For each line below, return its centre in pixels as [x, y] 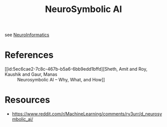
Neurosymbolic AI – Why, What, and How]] [61, 80]
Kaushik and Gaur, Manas [31, 74]
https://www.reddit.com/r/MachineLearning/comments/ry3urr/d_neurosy [87, 114]
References [29, 55]
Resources [27, 100]
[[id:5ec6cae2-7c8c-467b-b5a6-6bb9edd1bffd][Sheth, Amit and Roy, [76, 69]
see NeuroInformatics [27, 35]
